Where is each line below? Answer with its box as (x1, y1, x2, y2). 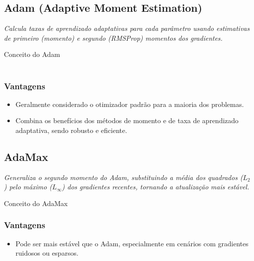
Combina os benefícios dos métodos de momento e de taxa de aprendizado (15, 115, 239, 126)
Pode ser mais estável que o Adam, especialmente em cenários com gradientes (15, 238, 249, 248)
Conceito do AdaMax (4, 198, 68, 208)
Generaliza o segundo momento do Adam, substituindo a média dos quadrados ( (4, 172, 243, 182)
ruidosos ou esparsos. (15, 248, 78, 258)
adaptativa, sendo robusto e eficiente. (15, 125, 127, 135)
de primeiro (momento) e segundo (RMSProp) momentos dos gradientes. (4, 32, 223, 43)
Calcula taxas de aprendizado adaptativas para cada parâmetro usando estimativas (4, 23, 250, 33)
